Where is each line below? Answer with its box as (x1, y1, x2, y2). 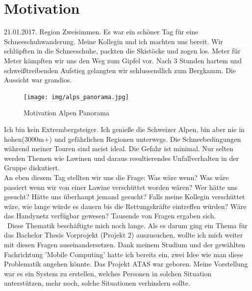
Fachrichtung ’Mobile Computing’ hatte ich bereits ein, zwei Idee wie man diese (4, 249, 244, 259)
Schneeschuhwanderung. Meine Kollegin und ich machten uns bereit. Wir (4, 36, 223, 46)
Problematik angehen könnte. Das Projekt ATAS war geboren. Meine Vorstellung (4, 259, 248, 269)
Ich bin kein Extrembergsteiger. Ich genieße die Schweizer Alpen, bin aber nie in (4, 124, 245, 134)
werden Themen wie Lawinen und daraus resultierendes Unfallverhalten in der (4, 153, 239, 163)
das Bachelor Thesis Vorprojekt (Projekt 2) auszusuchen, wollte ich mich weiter (4, 230, 243, 240)
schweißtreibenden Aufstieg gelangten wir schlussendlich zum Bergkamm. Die (4, 65, 236, 75)
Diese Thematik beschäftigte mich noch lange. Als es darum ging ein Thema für (7, 220, 248, 230)
